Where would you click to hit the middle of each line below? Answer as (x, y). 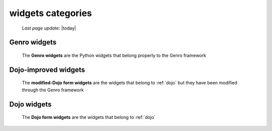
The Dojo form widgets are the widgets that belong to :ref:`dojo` (89, 117)
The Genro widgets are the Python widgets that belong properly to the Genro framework (114, 55)
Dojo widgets (30, 104)
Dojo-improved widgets (47, 70)
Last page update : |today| (49, 28)
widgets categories (51, 13)
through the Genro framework (53, 90)
